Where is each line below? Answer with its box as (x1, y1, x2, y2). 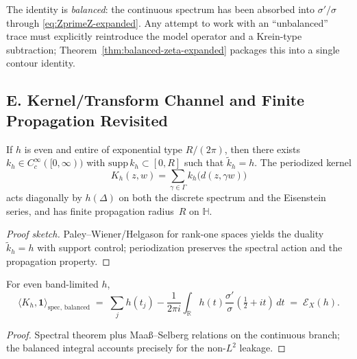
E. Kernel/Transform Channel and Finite (6, 89, 305, 111)
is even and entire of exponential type (24, 141, 183, 156)
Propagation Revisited (6, 109, 168, 130)
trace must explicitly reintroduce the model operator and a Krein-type (6, 29, 302, 43)
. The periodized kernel (254, 155, 352, 170)
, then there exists (224, 141, 301, 156)
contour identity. (6, 56, 75, 70)
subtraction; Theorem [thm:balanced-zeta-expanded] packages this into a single (6, 42, 340, 56)
